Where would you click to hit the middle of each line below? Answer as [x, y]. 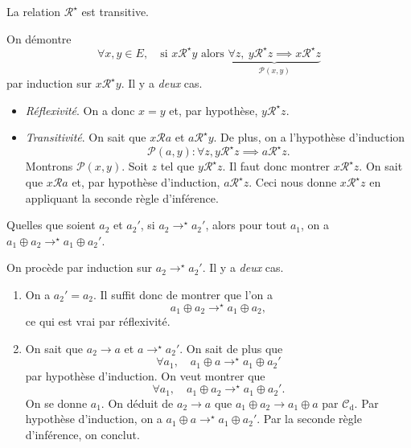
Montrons [49, 166]
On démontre [39, 38]
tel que [177, 166]
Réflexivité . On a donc [80, 110]
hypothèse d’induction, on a [94, 419]
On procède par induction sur [80, 267]
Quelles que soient [51, 225]
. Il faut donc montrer [276, 166]
